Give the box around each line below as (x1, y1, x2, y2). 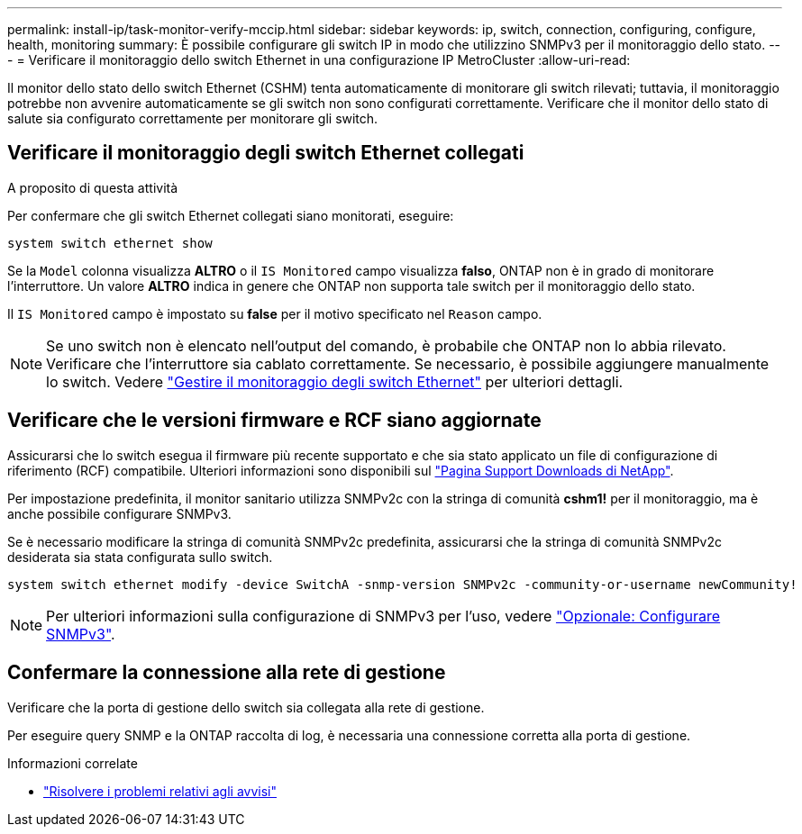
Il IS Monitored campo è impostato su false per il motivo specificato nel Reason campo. (7, 305, 542, 322)
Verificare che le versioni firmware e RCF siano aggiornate (7, 409, 542, 432)
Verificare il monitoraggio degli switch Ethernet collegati (7, 141, 524, 165)
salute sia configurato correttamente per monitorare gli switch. (7, 111, 378, 126)
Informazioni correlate (7, 755, 138, 771)
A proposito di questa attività (7, 179, 178, 195)
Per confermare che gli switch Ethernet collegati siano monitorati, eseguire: (7, 207, 454, 223)
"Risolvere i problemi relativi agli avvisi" (43, 783, 277, 799)
